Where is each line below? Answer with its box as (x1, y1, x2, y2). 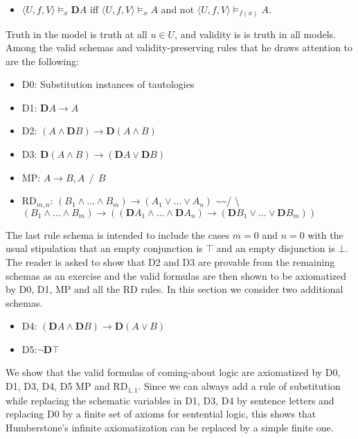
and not (161, 2, 195, 16)
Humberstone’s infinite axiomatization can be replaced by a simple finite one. (6, 420, 334, 434)
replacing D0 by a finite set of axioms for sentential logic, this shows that (6, 406, 316, 421)
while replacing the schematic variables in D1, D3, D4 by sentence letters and (6, 393, 334, 407)
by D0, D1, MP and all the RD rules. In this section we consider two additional (6, 282, 343, 296)
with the (307, 227, 343, 242)
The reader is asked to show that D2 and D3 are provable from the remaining (6, 254, 335, 269)
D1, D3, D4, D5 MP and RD (6, 379, 128, 393)
